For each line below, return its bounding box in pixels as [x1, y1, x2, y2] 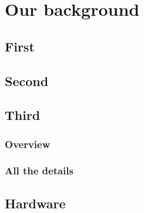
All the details [5, 163, 73, 178]
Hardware [5, 194, 66, 212]
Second [5, 71, 49, 90]
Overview [5, 136, 51, 151]
